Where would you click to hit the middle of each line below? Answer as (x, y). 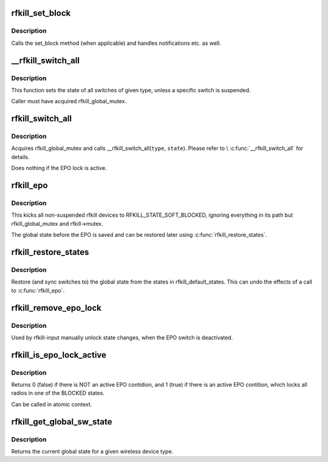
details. (20, 157)
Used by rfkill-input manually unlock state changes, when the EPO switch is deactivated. (122, 338)
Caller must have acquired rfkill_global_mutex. (69, 101)
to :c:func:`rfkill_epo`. (38, 290)
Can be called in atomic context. (52, 404)
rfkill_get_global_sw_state (62, 422)
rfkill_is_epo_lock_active (59, 355)
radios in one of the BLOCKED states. (58, 393)
